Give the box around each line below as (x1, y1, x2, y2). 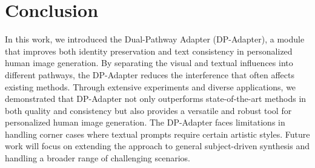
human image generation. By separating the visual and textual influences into (5, 56, 293, 69)
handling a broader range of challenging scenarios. (5, 152, 191, 164)
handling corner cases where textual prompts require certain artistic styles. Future (5, 127, 310, 140)
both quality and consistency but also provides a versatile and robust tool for (5, 104, 292, 116)
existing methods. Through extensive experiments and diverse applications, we (5, 80, 296, 93)
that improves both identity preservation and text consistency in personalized (5, 44, 293, 57)
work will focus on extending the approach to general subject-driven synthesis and (5, 139, 310, 152)
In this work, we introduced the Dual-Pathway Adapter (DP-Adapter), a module (5, 33, 305, 45)
